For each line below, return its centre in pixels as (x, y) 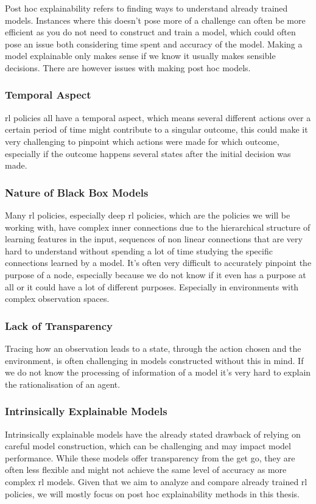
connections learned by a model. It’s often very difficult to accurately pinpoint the (158, 263)
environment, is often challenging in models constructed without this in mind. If (154, 360)
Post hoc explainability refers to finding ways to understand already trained (146, 8)
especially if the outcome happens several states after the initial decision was (148, 153)
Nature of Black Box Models (77, 192)
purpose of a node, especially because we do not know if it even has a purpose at (156, 274)
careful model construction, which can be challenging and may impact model (148, 446)
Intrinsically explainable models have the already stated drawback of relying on (153, 434)
